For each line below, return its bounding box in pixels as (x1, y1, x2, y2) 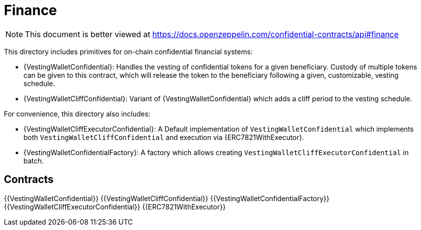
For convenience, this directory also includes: (4, 109, 151, 118)
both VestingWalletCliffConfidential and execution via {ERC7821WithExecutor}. (23, 133, 304, 141)
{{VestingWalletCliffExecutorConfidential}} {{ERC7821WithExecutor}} (4, 202, 226, 211)
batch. (23, 156, 44, 165)
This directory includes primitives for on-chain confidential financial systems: (4, 47, 253, 56)
